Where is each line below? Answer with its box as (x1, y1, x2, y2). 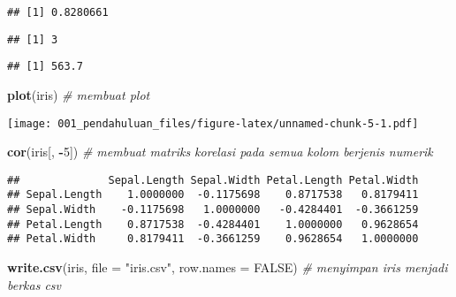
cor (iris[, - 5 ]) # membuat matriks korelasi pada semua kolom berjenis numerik (7, 142, 433, 161)
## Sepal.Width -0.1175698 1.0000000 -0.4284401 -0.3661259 (7, 203, 419, 217)
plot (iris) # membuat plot (7, 85, 150, 103)
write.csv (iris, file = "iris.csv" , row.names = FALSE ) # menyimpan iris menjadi (7, 258, 448, 277)
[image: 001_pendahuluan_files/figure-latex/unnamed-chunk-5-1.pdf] (7, 117, 419, 130)
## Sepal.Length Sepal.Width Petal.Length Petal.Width (7, 173, 419, 187)
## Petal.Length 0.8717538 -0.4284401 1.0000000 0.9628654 (7, 217, 419, 231)
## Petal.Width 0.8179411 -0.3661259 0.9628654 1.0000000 (7, 232, 419, 246)
